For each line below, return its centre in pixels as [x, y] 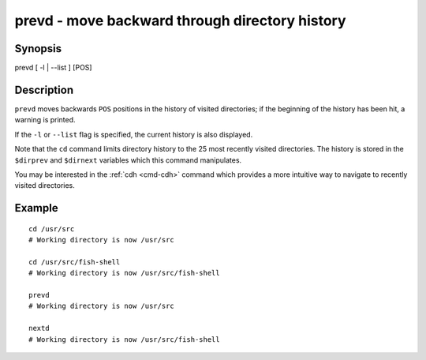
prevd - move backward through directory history [180, 21]
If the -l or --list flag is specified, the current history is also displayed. [134, 134]
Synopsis [38, 49]
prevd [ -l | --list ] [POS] [53, 68]
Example [36, 208]
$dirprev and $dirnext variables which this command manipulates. [128, 160]
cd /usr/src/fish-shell [75, 262]
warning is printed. [45, 120]
